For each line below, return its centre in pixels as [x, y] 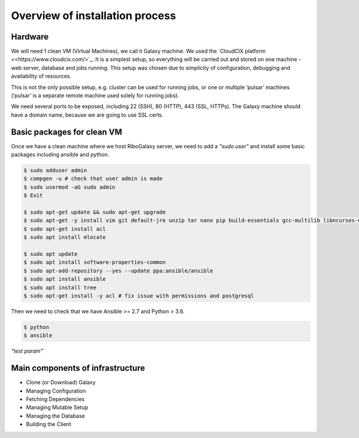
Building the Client [48, 424]
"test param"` [28, 351]
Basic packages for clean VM [67, 132]
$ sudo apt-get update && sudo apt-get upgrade [95, 212]
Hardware [30, 37]
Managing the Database [55, 416]
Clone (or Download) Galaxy [61, 382]
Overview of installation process [94, 16]
